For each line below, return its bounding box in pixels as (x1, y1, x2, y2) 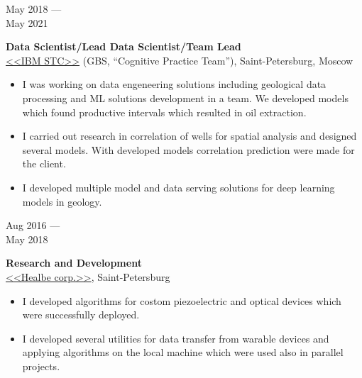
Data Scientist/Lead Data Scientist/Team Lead (6, 39, 241, 54)
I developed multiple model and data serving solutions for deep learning (22, 179, 335, 194)
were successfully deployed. (22, 307, 140, 322)
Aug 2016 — (6, 218, 60, 233)
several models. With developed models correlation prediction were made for (22, 142, 355, 157)
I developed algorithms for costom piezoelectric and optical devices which (22, 293, 341, 308)
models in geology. (22, 194, 102, 209)
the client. (22, 156, 66, 171)
